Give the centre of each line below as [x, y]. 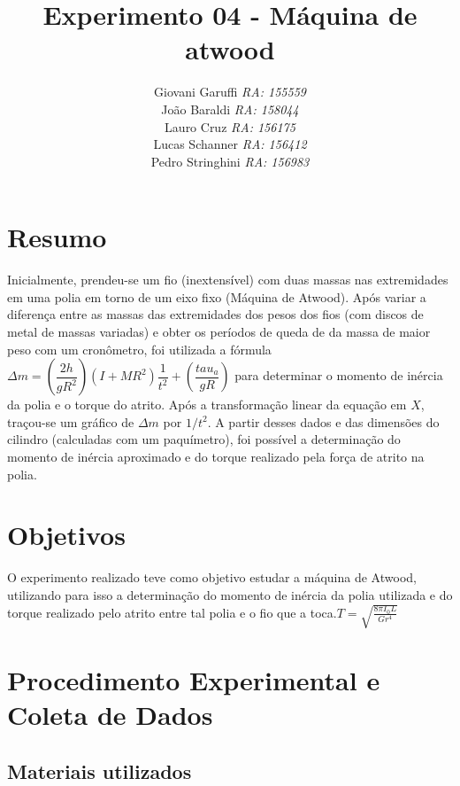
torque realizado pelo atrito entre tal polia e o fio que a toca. [172, 612]
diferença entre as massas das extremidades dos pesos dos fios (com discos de [215, 314]
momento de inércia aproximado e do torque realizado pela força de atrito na [216, 456]
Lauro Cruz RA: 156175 [230, 126]
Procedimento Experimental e [194, 680]
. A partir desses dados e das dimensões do [323, 421]
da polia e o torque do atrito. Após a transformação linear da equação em [207, 405]
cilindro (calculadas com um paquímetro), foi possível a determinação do [204, 439]
